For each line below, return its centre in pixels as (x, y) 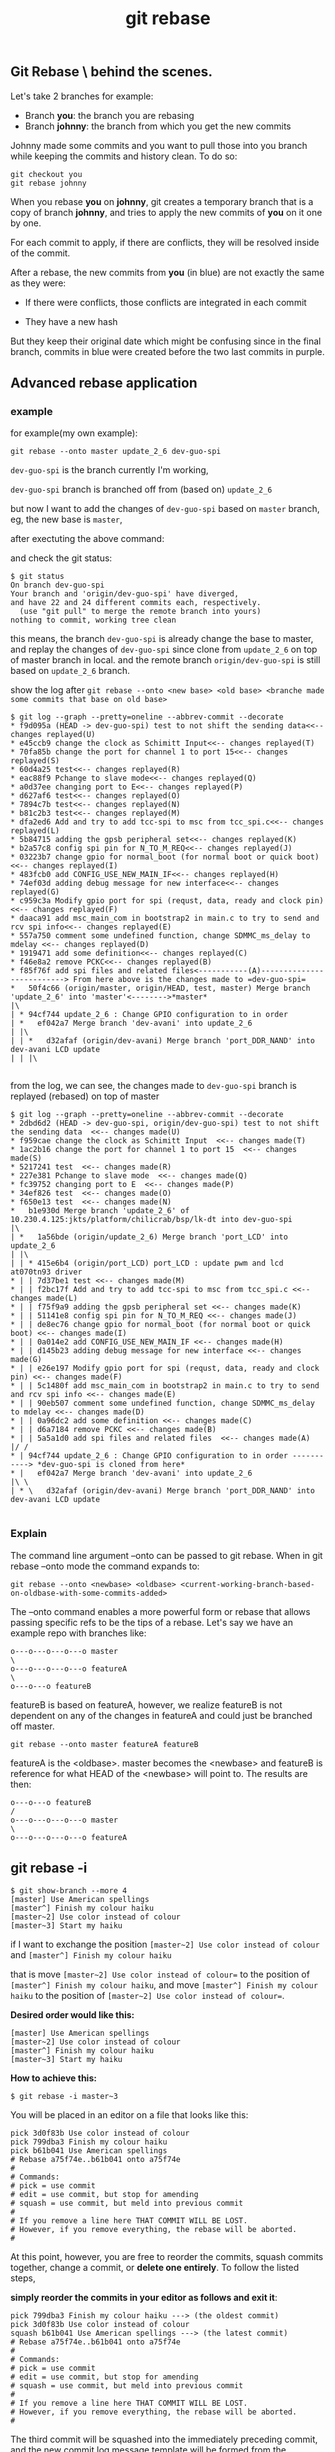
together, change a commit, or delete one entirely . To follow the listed (155, 2268)
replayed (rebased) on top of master (85, 1096)
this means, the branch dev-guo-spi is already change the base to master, (162, 639)
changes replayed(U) (53, 735)
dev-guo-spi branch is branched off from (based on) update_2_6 (141, 489)
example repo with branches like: (78, 1633)
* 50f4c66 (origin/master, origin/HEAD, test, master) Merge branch (160, 988)
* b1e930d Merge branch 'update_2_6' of (100, 1211)
